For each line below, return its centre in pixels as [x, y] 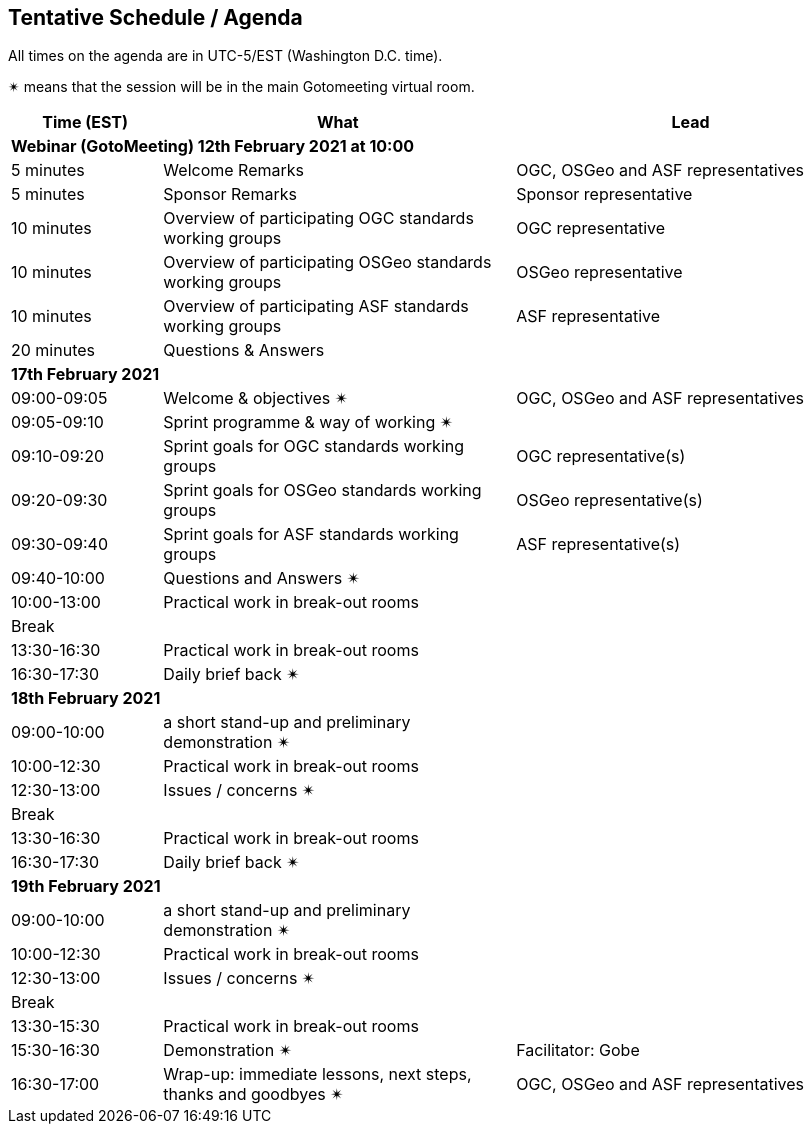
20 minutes [53, 350]
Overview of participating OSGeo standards [327, 262]
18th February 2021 [86, 698]
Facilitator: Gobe [578, 1050]
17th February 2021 [85, 374]
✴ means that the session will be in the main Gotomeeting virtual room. [241, 87]
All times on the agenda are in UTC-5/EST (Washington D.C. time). [225, 56]
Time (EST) [85, 122]
